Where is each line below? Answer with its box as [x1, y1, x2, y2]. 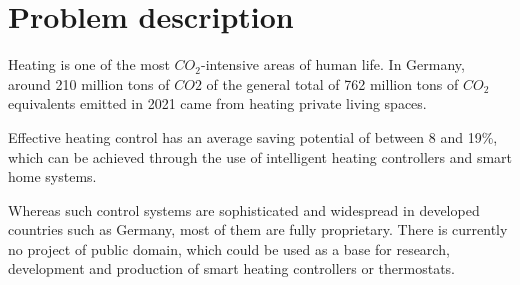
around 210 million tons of [8, 73, 170, 94]
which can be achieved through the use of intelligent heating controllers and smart [8, 146, 512, 167]
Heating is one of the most [8, 54, 170, 75]
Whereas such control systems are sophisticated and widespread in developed [8, 199, 480, 220]
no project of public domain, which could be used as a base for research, [8, 238, 450, 259]
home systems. [8, 166, 97, 187]
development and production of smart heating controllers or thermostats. [8, 258, 456, 279]
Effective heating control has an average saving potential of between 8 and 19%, [8, 126, 498, 147]
